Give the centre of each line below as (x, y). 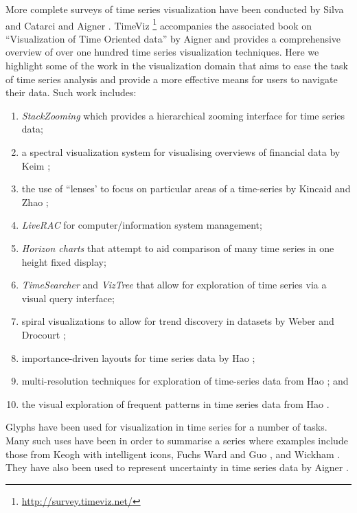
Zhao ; (35, 202)
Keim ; (36, 165)
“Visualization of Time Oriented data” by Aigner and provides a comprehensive (173, 38)
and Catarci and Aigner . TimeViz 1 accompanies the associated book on (159, 24)
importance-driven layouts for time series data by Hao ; (138, 357)
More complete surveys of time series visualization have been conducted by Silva (175, 9)
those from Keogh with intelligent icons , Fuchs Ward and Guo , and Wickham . (173, 454)
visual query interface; (68, 298)
